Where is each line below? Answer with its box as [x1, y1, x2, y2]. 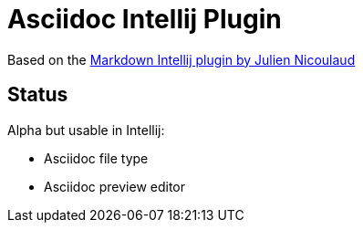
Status [7, 83, 68, 107]
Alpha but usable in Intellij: [7, 121, 165, 138]
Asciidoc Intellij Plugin [7, 4, 282, 35]
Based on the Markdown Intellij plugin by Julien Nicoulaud [7, 51, 356, 68]
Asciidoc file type [44, 150, 149, 166]
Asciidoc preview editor [44, 178, 186, 194]
